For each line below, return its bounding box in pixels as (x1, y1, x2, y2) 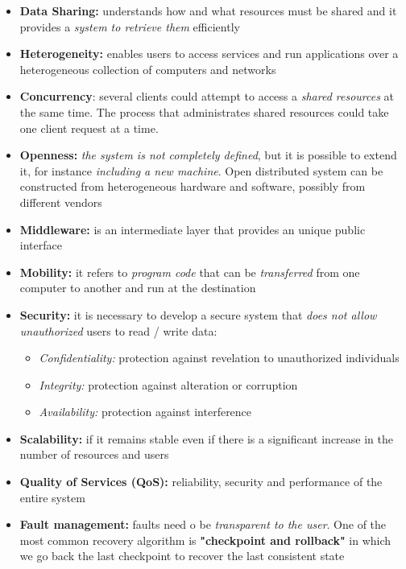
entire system (19, 489, 85, 505)
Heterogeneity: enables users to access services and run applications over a (19, 45, 399, 62)
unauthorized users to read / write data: (19, 322, 217, 339)
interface (19, 237, 62, 254)
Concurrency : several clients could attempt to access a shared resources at (19, 88, 395, 105)
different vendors (19, 193, 102, 210)
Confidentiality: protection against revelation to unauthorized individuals (39, 349, 400, 366)
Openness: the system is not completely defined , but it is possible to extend (19, 146, 397, 163)
